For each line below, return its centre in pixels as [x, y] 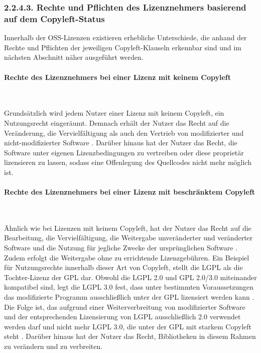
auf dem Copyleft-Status [54, 18]
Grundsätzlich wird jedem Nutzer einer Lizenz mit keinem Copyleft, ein [114, 113]
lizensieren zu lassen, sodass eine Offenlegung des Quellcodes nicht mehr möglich [128, 162]
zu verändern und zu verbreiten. [53, 346]
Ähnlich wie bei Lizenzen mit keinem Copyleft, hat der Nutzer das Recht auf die [128, 228]
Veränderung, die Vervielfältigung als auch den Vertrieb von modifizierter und [124, 133]
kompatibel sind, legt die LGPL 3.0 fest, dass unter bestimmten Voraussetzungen [129, 287]
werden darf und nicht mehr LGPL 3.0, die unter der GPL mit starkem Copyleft [128, 326]
